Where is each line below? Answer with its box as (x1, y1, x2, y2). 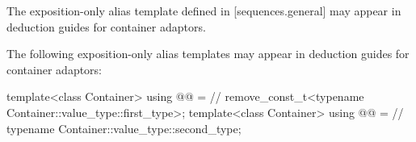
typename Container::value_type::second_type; (6, 119, 242, 136)
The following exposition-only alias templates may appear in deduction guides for (6, 45, 410, 62)
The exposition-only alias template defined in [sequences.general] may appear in (6, 2, 401, 19)
